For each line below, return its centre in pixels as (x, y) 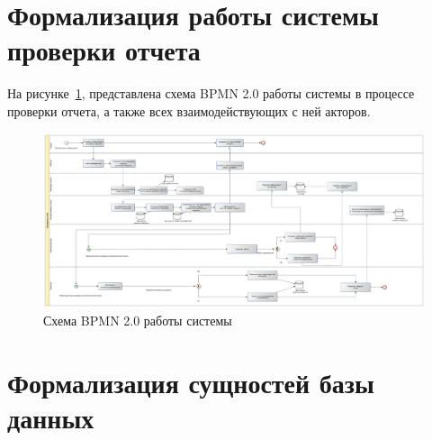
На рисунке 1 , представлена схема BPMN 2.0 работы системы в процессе (211, 93)
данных (51, 418)
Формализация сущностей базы (191, 382)
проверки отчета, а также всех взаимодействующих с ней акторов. (189, 110)
